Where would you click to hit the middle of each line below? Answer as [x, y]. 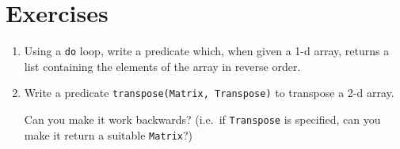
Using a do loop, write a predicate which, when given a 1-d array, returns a [207, 51]
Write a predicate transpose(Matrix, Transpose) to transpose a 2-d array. [209, 93]
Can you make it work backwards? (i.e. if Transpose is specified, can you [202, 119]
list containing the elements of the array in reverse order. [162, 66]
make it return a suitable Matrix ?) [109, 134]
